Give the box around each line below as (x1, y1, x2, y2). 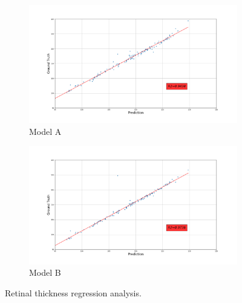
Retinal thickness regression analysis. (5, 286, 142, 299)
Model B (29, 266, 61, 279)
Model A (29, 125, 62, 137)
